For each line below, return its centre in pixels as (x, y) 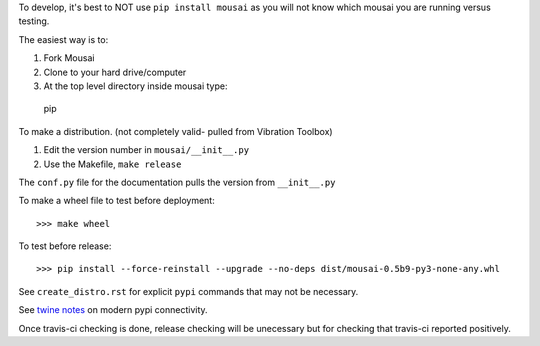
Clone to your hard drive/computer (115, 72)
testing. (34, 21)
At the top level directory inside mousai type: (135, 86)
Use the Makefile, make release (112, 164)
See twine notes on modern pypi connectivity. (113, 310)
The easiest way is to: (63, 39)
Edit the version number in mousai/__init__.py (146, 150)
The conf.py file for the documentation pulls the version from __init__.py (177, 182)
